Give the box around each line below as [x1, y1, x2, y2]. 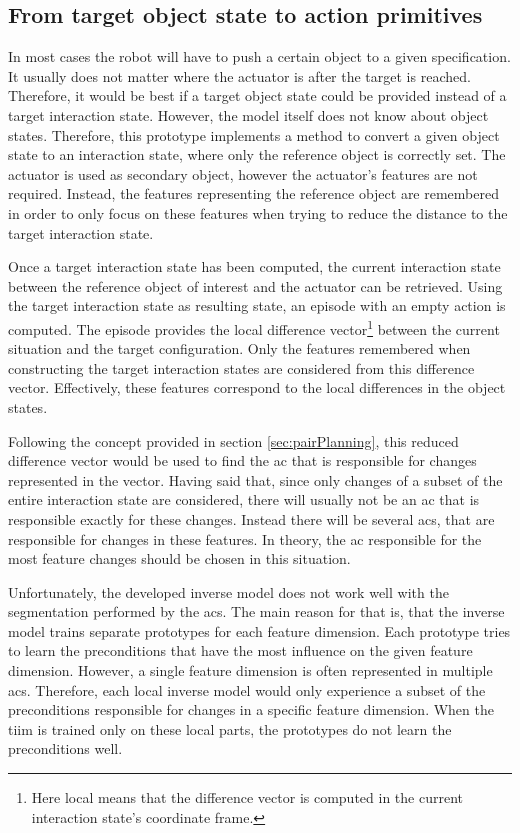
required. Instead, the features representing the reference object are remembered [8, 183, 499, 204]
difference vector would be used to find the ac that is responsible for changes [8, 450, 477, 471]
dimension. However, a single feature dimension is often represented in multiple [8, 660, 493, 681]
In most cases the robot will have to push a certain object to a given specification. [8, 46, 511, 67]
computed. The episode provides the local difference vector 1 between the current [8, 315, 500, 339]
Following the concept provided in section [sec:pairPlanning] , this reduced [8, 430, 459, 451]
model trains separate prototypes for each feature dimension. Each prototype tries [8, 620, 511, 641]
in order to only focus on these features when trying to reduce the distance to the [8, 202, 508, 223]
